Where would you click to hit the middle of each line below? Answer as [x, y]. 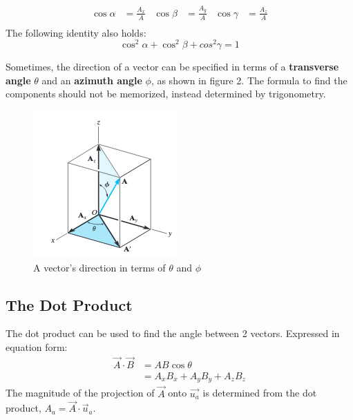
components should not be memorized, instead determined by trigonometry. [166, 94]
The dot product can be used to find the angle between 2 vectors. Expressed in [173, 333]
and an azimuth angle [92, 80]
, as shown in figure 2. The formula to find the [249, 80]
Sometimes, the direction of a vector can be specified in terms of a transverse [172, 67]
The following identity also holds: [76, 32]
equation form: [37, 347]
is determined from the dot [260, 393]
